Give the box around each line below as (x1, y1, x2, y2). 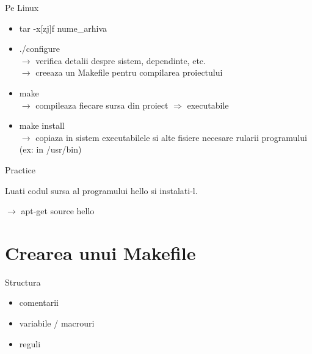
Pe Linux (5, 1, 39, 13)
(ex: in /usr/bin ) (19, 143, 82, 156)
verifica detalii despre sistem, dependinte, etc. (35, 54, 206, 67)
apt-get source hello (21, 204, 95, 217)
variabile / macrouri (19, 317, 95, 330)
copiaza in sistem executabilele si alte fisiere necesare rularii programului (35, 131, 307, 143)
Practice (5, 163, 36, 176)
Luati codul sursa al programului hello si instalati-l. (5, 184, 198, 197)
